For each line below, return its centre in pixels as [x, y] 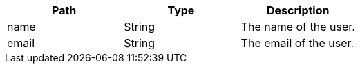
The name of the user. [298, 27]
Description [298, 10]
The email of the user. [297, 43]
